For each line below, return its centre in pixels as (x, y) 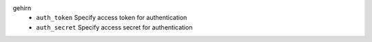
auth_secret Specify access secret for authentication (114, 27)
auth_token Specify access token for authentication (112, 18)
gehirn (22, 8)
